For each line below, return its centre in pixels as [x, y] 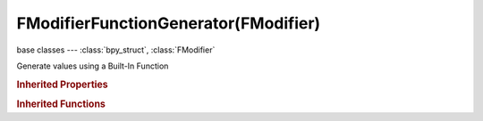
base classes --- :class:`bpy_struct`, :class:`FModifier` [116, 50]
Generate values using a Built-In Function [93, 66]
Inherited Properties [63, 85]
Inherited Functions [61, 104]
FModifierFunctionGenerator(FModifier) [169, 23]
